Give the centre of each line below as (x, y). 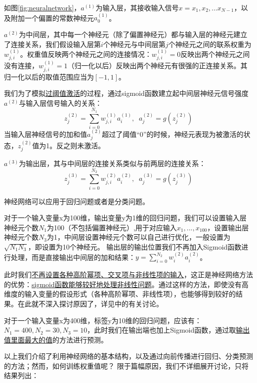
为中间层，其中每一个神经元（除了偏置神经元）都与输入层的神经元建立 (133, 34)
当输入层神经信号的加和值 (45, 134)
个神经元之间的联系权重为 (210, 44)
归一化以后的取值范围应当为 (49, 76)
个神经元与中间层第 (134, 44)
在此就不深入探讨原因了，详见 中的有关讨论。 (90, 303)
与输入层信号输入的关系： (61, 103)
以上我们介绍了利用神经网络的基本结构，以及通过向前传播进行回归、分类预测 (128, 356)
